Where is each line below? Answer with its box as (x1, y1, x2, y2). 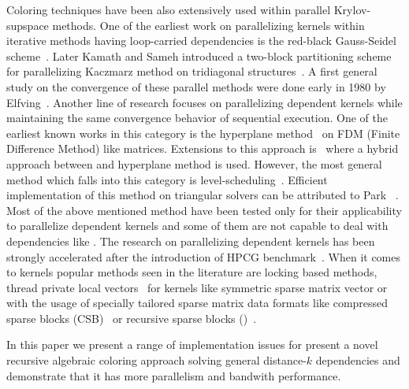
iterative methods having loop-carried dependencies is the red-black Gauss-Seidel (6, 32, 396, 49)
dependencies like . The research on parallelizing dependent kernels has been (6, 232, 375, 249)
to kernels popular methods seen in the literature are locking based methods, (6, 264, 377, 280)
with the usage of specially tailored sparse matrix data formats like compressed (6, 295, 389, 311)
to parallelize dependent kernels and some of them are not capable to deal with (6, 217, 389, 234)
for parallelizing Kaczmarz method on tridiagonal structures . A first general (6, 63, 377, 80)
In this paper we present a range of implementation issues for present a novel (6, 336, 378, 353)
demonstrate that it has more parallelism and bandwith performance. (6, 367, 341, 383)
